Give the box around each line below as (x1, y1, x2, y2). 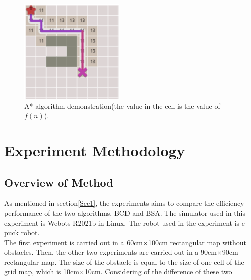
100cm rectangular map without (148, 237, 247, 247)
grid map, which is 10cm (4, 266, 79, 277)
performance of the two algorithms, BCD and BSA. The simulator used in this (4, 207, 245, 218)
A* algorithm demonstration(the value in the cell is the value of (24, 100, 220, 111)
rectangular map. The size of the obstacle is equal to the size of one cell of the (4, 256, 244, 267)
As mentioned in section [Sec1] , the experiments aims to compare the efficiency (4, 198, 244, 208)
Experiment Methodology (4, 139, 185, 160)
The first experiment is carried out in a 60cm (4, 237, 143, 247)
